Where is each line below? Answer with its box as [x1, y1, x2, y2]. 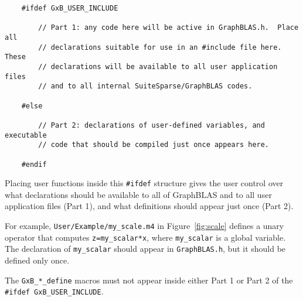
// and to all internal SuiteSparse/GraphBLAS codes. [38, 82, 253, 91]
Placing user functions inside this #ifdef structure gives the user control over [5, 177, 284, 189]
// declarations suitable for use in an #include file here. [38, 43, 282, 52]
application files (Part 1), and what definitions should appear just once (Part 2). [5, 200, 294, 212]
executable [5, 131, 47, 139]
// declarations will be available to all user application [38, 62, 278, 71]
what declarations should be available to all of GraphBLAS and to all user [5, 188, 272, 200]
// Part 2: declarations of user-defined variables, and [38, 121, 265, 129]
